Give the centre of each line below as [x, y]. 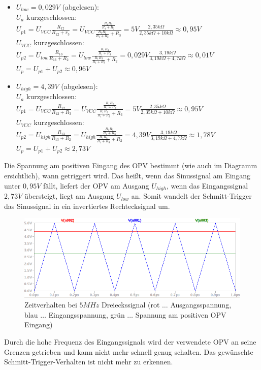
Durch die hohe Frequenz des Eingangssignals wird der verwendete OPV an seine [130, 341]
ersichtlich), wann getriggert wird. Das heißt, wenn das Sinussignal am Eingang [127, 176]
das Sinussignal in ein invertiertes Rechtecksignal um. [87, 206]
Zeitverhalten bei [51, 305]
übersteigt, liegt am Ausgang [69, 196]
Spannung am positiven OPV [181, 314]
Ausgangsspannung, [201, 305]
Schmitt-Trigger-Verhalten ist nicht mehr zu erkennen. [89, 362]
